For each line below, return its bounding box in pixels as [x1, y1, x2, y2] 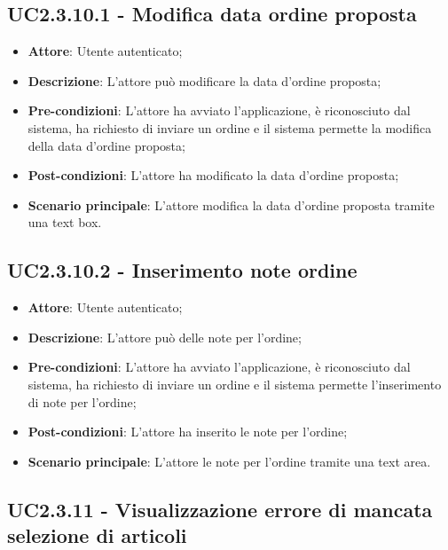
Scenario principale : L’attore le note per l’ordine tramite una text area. [28, 452, 431, 470]
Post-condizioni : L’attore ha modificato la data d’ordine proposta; [28, 166, 399, 185]
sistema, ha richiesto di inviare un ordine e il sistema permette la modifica [28, 118, 432, 137]
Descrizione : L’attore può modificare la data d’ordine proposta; [28, 71, 381, 90]
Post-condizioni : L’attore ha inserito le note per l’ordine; [28, 422, 348, 441]
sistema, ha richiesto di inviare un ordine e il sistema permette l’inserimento [28, 374, 442, 393]
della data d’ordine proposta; [28, 136, 185, 154]
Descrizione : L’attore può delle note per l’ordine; [28, 327, 302, 346]
